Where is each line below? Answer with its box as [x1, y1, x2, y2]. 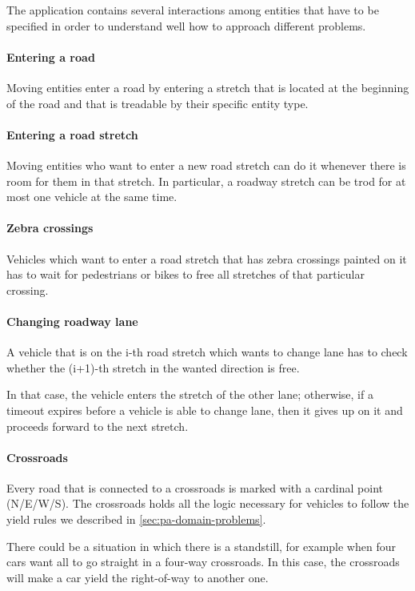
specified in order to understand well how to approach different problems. [6, 17, 366, 34]
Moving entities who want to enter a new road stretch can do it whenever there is [6, 156, 406, 173]
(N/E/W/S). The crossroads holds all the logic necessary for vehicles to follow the [6, 495, 409, 512]
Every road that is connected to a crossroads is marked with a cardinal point [6, 479, 383, 496]
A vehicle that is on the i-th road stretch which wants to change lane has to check [6, 344, 408, 360]
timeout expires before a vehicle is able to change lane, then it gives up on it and [6, 401, 403, 418]
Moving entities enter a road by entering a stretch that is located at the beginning [6, 78, 409, 95]
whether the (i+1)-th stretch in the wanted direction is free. [6, 359, 300, 376]
